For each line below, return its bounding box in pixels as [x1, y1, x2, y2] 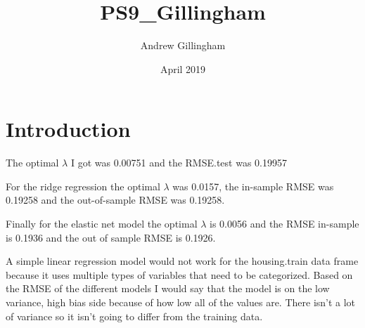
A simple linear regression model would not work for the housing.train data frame [6, 254, 359, 268]
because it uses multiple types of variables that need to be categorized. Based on [6, 267, 353, 282]
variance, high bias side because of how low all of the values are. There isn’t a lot [6, 295, 356, 309]
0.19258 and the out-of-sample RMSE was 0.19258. [6, 192, 225, 207]
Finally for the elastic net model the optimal [6, 216, 198, 231]
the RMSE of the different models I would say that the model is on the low [6, 281, 330, 296]
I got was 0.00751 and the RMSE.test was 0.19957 [70, 155, 287, 170]
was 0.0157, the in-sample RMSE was [172, 178, 334, 193]
